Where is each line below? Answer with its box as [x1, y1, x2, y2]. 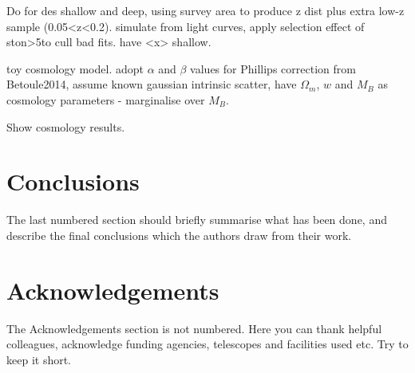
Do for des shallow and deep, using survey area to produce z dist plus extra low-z [6, 2, 405, 18]
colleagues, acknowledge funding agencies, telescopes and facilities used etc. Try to [6, 336, 409, 352]
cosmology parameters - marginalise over [6, 91, 205, 108]
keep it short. [6, 351, 72, 367]
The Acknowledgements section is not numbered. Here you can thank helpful [6, 320, 382, 336]
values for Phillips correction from [190, 60, 356, 77]
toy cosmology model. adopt [6, 60, 144, 77]
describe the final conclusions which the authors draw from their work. [6, 226, 352, 243]
